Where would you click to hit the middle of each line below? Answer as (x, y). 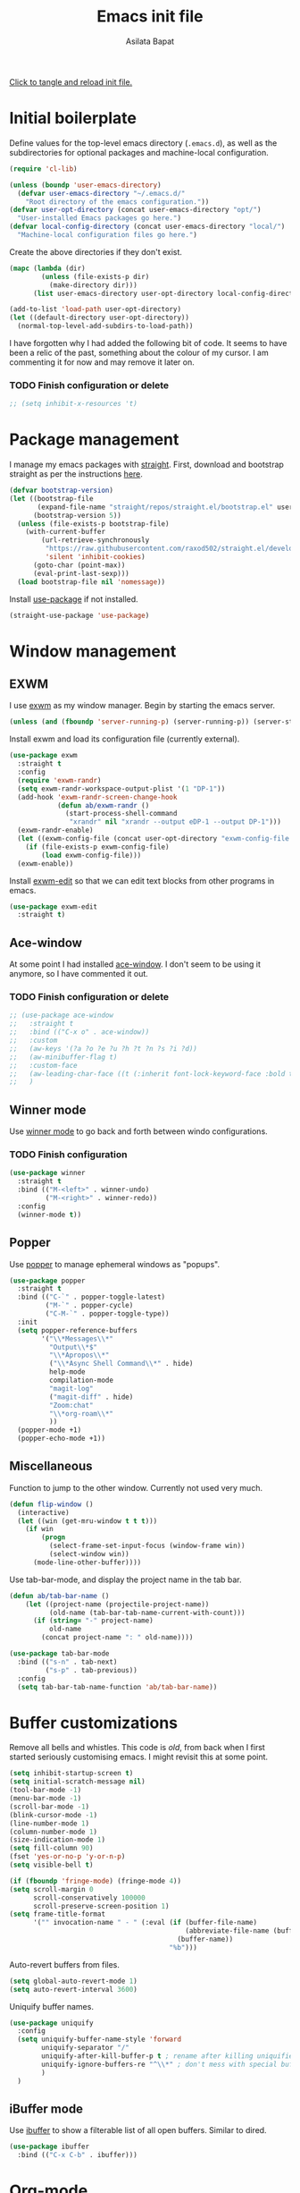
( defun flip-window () (51, 1504)
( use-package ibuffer (50, 2147)
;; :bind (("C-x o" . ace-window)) (79, 1032)
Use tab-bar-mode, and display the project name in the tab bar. (126, 1579)
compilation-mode (81, 1380)
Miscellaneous (51, 1466)
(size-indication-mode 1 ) (57, 1840)
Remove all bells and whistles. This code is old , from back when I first (137, 1748)
